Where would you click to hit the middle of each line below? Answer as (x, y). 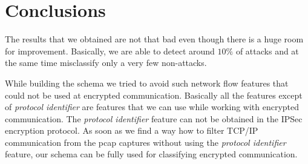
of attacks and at (267, 51)
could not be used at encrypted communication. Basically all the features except (154, 95)
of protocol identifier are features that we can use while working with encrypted (152, 107)
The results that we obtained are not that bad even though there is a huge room (154, 39)
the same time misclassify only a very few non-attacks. (106, 63)
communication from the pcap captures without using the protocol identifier (146, 142)
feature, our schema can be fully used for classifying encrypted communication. (151, 154)
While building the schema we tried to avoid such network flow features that (147, 83)
